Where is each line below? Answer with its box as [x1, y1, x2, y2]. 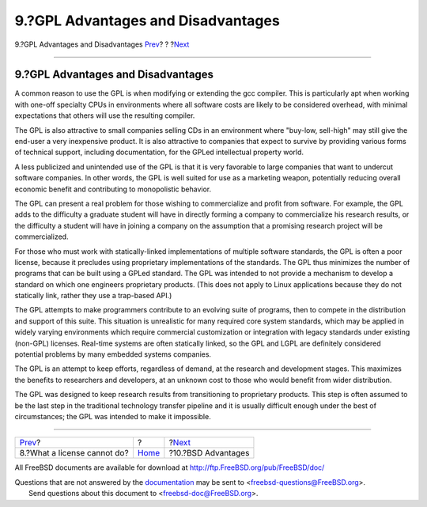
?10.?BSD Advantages [168, 448, 250, 459]
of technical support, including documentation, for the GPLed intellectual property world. [14, 147, 304, 157]
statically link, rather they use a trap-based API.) [14, 291, 172, 301]
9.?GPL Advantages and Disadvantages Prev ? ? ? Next [14, 40, 190, 49]
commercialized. [14, 232, 69, 241]
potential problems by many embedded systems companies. [14, 350, 212, 359]
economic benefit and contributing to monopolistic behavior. [14, 184, 212, 194]
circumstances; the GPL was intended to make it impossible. [14, 412, 211, 421]
